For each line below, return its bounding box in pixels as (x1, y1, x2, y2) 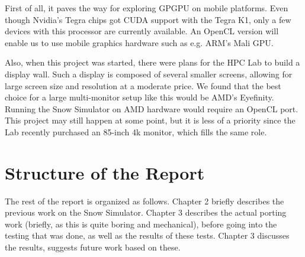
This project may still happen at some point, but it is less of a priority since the (5, 114, 296, 126)
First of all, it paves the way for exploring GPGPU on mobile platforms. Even (5, 2, 288, 14)
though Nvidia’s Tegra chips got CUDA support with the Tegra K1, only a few (5, 13, 291, 25)
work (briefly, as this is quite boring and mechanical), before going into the (5, 217, 277, 230)
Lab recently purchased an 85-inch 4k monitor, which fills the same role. (5, 125, 267, 138)
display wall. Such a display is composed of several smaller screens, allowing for (5, 67, 293, 80)
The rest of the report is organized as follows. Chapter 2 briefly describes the (5, 194, 284, 207)
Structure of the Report (5, 160, 205, 184)
